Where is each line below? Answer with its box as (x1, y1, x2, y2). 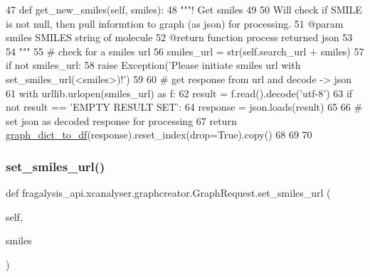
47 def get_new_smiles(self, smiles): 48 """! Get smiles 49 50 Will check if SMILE (6, 2, 362, 16)
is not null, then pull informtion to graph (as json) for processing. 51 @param (6, 16, 344, 31)
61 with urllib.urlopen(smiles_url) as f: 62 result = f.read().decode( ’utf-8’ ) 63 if (6, 85, 353, 100)
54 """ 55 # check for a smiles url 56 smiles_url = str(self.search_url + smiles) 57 (6, 43, 364, 58)
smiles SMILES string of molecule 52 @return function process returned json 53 (6, 30, 353, 45)
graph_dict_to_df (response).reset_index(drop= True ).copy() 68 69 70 (6, 127, 312, 142)
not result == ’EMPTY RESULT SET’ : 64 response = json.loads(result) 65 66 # (6, 99, 363, 114)
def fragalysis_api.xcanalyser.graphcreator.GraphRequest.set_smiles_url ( (6, 185, 331, 200)
